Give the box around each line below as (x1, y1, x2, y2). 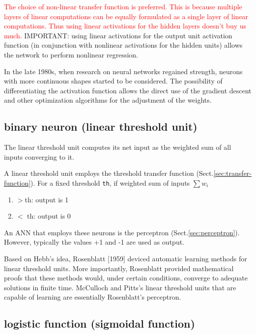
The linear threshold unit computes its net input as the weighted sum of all (4, 142, 231, 152)
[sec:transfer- (213, 168, 252, 178)
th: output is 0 (27, 211, 71, 221)
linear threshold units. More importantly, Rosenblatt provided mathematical (4, 263, 234, 273)
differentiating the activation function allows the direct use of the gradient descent (4, 85, 252, 95)
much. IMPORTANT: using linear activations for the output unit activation (4, 30, 232, 40)
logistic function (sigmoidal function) (4, 316, 195, 331)
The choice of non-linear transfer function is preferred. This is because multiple (4, 1, 242, 11)
